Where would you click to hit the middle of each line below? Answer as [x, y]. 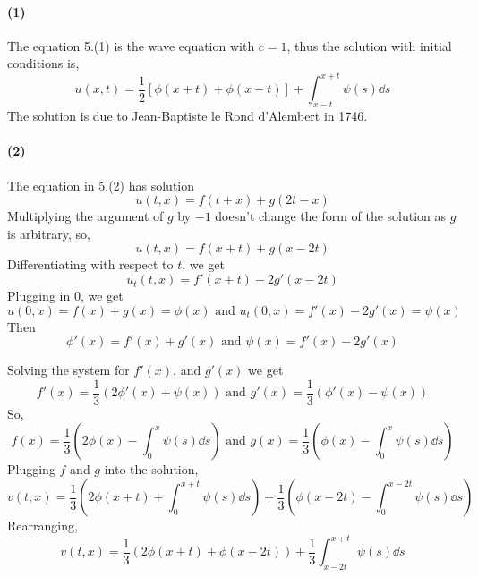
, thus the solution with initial [369, 45]
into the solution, [151, 469]
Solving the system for [68, 370]
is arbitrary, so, [49, 233]
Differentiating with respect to [90, 264]
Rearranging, [43, 526]
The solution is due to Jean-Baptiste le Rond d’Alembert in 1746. [188, 116]
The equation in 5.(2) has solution [101, 185]
